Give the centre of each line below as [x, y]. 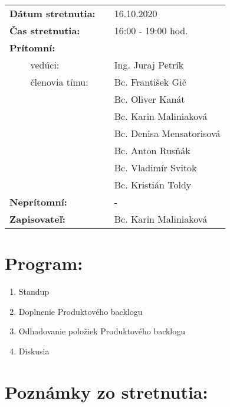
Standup [34, 292]
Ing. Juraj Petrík [149, 65]
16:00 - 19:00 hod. [151, 30]
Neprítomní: [38, 202]
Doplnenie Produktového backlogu [80, 311]
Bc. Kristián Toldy [153, 185]
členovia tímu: [59, 82]
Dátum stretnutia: [52, 13]
